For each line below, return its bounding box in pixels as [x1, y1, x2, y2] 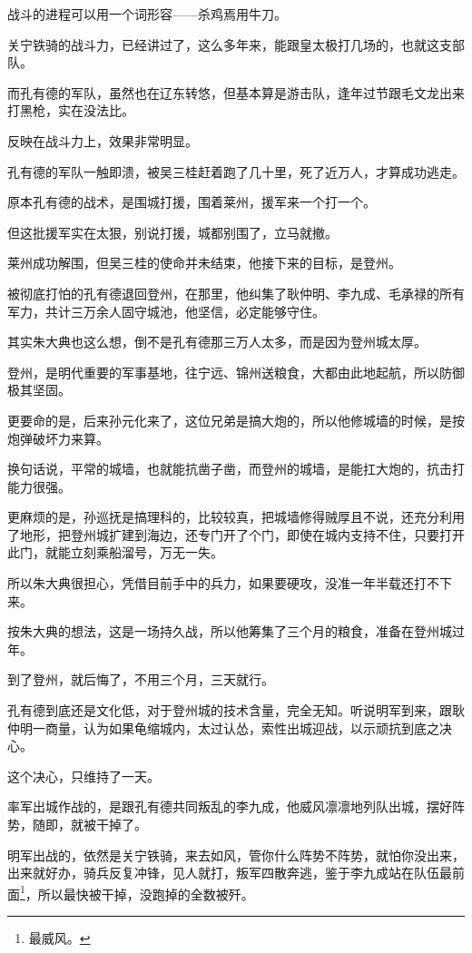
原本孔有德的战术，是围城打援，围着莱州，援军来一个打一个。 [7, 192, 376, 211]
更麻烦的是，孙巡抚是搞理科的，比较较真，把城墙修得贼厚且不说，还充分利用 [7, 507, 465, 526]
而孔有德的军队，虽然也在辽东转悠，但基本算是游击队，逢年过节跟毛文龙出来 [7, 83, 465, 102]
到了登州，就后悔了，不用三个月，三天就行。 [7, 670, 274, 689]
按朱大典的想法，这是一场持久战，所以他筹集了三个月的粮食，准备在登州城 [7, 622, 452, 641]
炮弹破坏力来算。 [7, 428, 109, 447]
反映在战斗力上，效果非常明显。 [7, 131, 198, 150]
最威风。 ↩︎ [28, 928, 91, 948]
